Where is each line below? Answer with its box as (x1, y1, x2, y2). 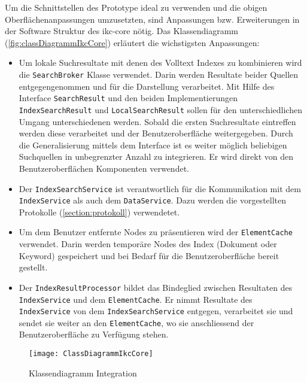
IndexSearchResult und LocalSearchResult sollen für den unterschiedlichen (19, 103, 302, 115)
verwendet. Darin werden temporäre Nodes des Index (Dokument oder (19, 238, 277, 250)
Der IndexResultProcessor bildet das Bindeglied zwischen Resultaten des (19, 281, 293, 293)
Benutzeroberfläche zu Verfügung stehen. (19, 328, 169, 341)
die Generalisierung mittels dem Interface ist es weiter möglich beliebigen (19, 138, 287, 151)
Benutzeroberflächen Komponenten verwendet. (19, 162, 189, 174)
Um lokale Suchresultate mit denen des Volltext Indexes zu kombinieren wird (19, 56, 302, 69)
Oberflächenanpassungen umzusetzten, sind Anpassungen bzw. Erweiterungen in (5, 13, 300, 25)
